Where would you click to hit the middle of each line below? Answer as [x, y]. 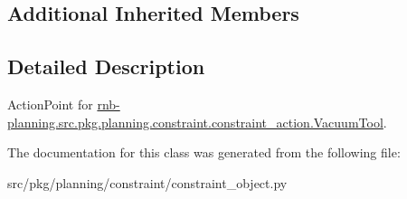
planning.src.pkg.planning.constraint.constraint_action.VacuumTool [195, 122]
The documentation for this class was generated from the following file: [204, 152]
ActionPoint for [50, 104]
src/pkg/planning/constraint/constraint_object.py [147, 182]
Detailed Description [106, 66]
